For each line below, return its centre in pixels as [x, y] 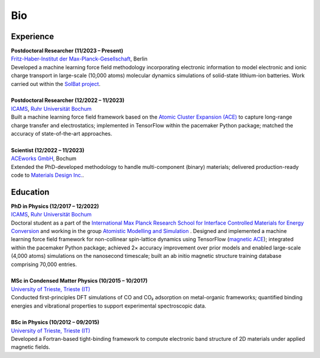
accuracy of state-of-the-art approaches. [62, 133]
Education [30, 192]
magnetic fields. [31, 347]
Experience [33, 36]
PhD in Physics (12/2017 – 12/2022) [55, 206]
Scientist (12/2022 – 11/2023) [48, 150]
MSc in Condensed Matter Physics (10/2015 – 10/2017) [79, 281]
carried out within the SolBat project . [56, 84]
